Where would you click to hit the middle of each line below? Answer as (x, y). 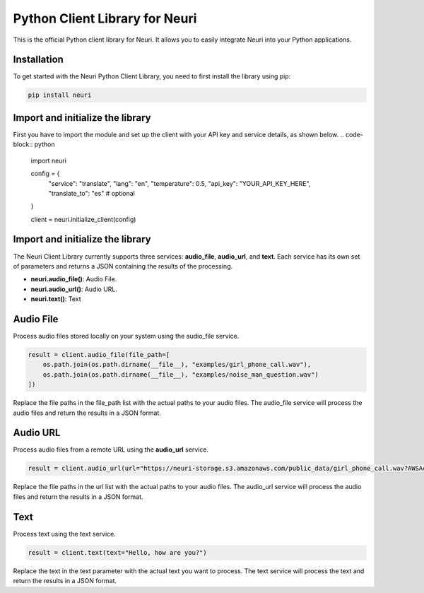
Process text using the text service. (65, 534)
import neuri (49, 160)
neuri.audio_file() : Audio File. (74, 279)
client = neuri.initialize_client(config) (83, 219)
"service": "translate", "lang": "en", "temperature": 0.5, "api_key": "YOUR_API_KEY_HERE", (179, 183)
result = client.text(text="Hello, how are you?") (118, 552)
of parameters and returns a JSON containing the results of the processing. (123, 266)
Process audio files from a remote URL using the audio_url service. (111, 450)
